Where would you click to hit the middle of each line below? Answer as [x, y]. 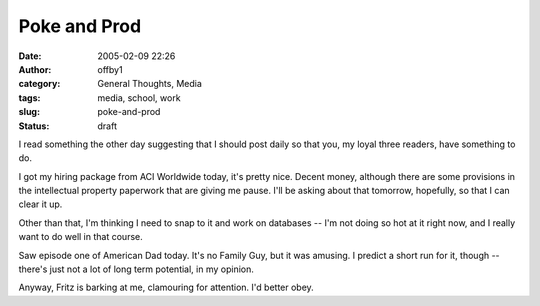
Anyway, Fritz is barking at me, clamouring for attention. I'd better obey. [166, 287]
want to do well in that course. [81, 237]
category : [39, 84]
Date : [30, 56]
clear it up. [40, 204]
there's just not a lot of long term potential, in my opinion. [136, 269]
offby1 [110, 69]
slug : [29, 112]
